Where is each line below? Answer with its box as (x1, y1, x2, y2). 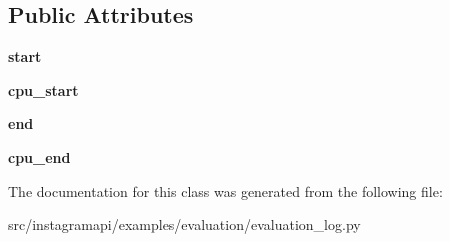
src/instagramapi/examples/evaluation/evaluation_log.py (8, 214, 361, 235)
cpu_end (8, 146, 71, 167)
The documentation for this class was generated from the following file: (8, 180, 443, 201)
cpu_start (8, 79, 79, 100)
